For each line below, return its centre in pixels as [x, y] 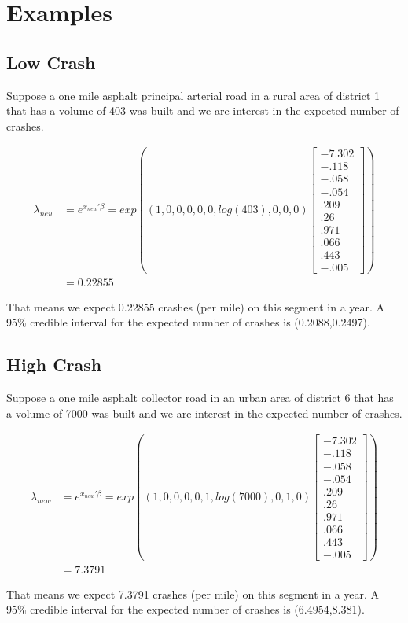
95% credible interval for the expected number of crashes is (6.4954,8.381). [186, 609]
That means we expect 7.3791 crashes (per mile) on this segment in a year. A [193, 594]
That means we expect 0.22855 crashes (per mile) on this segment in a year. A [196, 306]
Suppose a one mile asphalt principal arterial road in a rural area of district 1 [193, 95]
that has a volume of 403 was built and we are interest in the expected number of [203, 111]
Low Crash [51, 62]
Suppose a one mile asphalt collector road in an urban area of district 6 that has [200, 398]
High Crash [54, 365]
